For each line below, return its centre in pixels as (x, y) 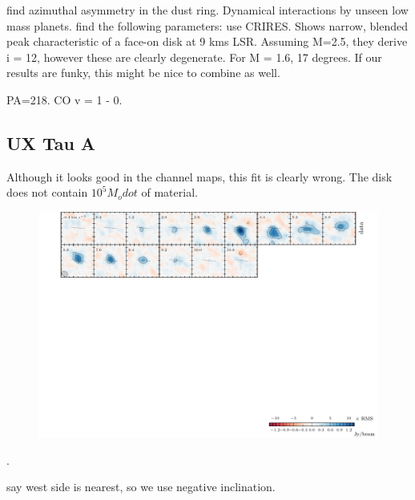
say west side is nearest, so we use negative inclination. (141, 487)
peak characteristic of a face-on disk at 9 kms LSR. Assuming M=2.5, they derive (207, 41)
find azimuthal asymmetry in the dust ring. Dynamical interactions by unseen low (207, 10)
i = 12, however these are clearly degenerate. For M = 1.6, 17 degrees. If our (194, 57)
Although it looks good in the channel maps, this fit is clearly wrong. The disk (199, 176)
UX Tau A (51, 142)
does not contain (47, 192)
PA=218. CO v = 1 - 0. (64, 99)
